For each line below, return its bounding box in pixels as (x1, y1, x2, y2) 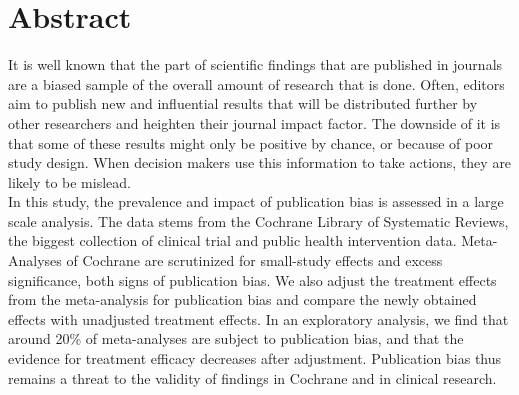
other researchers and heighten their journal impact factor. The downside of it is (8, 112, 501, 133)
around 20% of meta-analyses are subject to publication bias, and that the (8, 328, 464, 349)
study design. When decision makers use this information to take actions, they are (8, 152, 512, 173)
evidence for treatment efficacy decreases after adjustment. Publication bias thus (8, 348, 502, 369)
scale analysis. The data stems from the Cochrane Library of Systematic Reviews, (8, 210, 509, 231)
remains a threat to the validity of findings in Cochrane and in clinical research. (8, 367, 497, 388)
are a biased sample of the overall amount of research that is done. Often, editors (8, 73, 505, 94)
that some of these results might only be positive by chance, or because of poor (8, 132, 494, 153)
